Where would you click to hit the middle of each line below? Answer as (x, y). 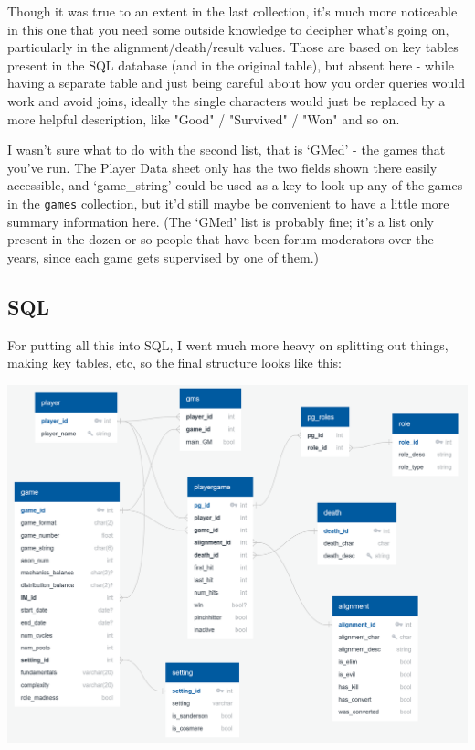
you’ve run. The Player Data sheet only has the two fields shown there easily (222, 167)
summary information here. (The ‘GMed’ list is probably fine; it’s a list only (221, 221)
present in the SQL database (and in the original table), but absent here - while (231, 64)
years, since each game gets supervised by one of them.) (164, 257)
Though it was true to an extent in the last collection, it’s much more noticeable (232, 11)
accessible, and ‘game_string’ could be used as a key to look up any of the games (235, 185)
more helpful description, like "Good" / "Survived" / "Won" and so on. (204, 118)
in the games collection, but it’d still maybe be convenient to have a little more (228, 203)
